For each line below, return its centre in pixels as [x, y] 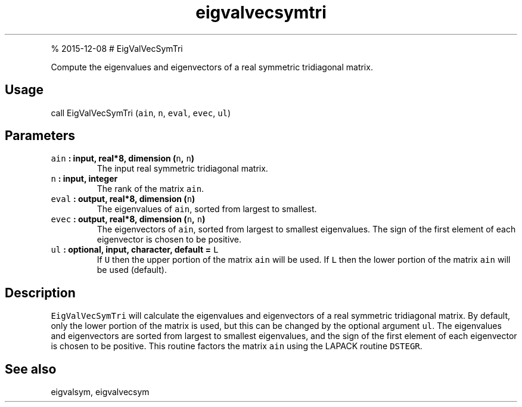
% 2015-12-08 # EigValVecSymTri [117, 48]
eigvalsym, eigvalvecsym [100, 392]
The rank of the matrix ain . [150, 189]
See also [31, 369]
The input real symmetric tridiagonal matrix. [182, 169]
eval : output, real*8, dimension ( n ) [123, 199]
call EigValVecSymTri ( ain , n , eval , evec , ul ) [141, 113]
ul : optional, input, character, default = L [135, 250]
